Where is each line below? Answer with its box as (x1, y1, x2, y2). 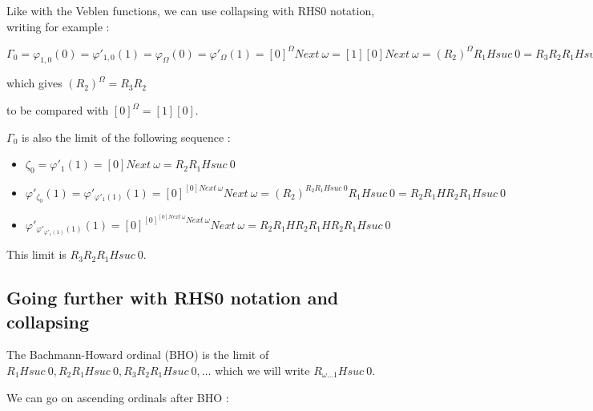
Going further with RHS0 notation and (6, 285, 339, 310)
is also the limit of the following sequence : (21, 128, 231, 145)
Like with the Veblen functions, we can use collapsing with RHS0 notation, (6, 2, 375, 18)
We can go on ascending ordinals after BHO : (6, 389, 229, 405)
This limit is (6, 246, 67, 263)
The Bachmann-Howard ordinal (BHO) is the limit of (6, 346, 269, 363)
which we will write (215, 362, 310, 379)
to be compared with (6, 102, 109, 119)
